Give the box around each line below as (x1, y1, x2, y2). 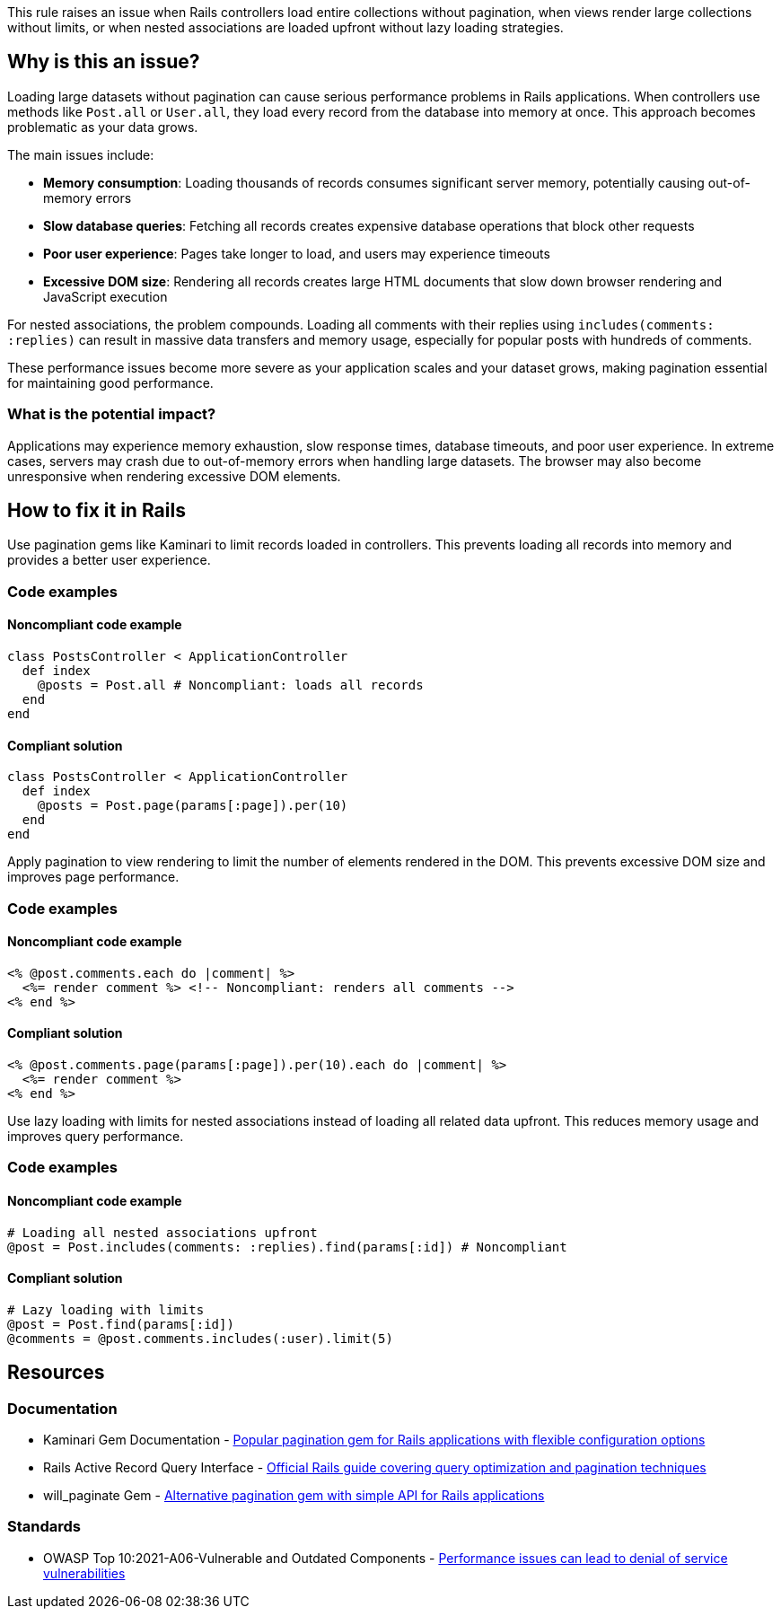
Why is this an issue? (7, 50, 200, 74)
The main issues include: (7, 146, 154, 162)
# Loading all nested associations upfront (7, 1225, 318, 1240)
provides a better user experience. (7, 552, 211, 568)
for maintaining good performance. (7, 374, 214, 391)
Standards (7, 1517, 82, 1536)
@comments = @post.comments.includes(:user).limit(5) (7, 1331, 393, 1346)
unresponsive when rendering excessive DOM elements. (7, 468, 341, 484)
